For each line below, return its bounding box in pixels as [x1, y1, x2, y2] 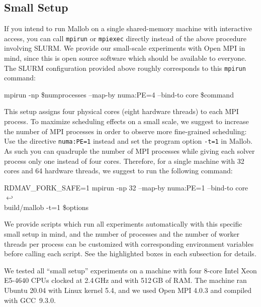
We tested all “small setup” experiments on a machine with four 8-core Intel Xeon [4, 265, 257, 275]
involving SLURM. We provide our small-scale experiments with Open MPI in [4, 43, 245, 53]
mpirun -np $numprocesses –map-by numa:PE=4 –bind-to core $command [4, 89, 234, 99]
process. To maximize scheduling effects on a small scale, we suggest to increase [4, 116, 249, 127]
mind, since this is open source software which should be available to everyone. [4, 53, 246, 63]
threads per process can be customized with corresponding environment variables [4, 238, 254, 249]
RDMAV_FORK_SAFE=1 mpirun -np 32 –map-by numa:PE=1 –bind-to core [4, 182, 248, 192]
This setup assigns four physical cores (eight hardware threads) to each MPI [4, 106, 239, 117]
